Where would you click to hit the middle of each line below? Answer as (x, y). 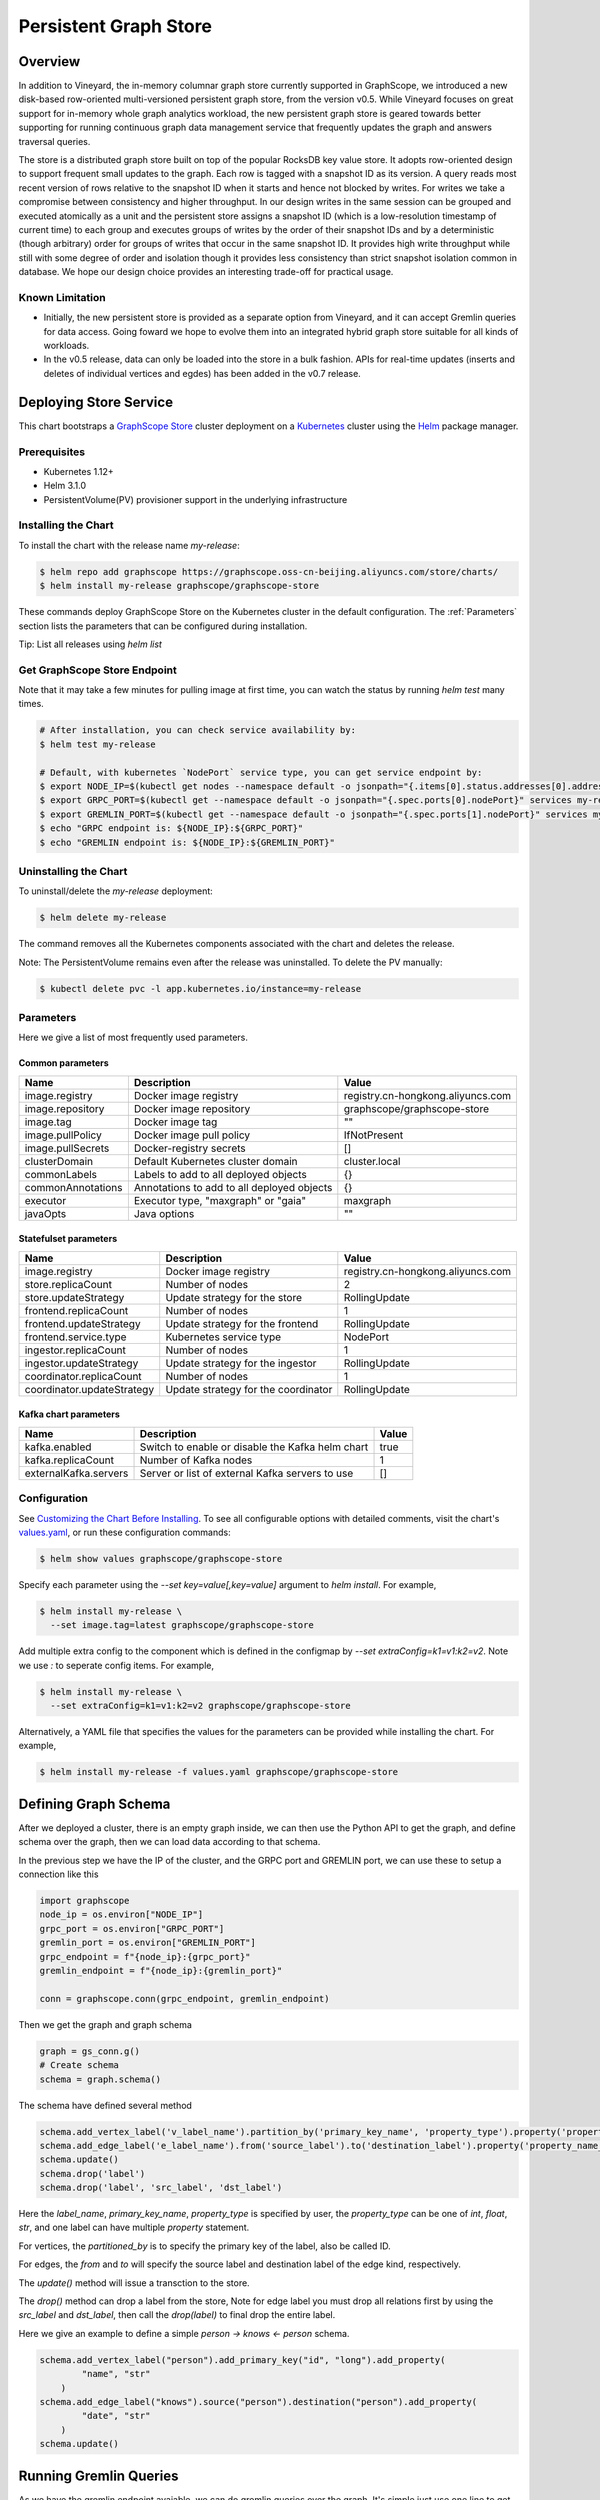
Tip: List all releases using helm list (90, 644)
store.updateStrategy (74, 1297)
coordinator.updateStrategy (89, 1389)
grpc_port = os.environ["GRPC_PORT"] (132, 1928)
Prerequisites (51, 452)
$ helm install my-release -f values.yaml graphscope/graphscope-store (219, 1772)
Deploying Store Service (96, 401)
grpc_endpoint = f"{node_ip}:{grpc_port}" (145, 1956)
